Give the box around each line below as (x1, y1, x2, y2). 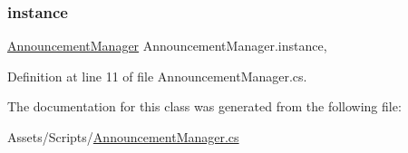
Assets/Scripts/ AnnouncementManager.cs (7, 128, 239, 146)
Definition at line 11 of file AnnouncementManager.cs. (7, 66, 307, 85)
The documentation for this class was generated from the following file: (7, 97, 402, 116)
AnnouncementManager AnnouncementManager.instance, (7, 36, 327, 55)
